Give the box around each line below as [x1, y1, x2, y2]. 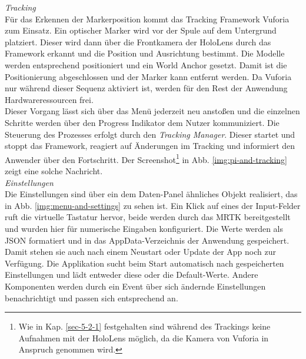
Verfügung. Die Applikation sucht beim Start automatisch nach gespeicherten [5, 257, 284, 269]
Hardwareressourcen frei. [5, 93, 94, 105]
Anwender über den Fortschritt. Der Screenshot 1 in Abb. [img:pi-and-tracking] [5, 151, 287, 165]
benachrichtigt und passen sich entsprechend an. [5, 291, 178, 304]
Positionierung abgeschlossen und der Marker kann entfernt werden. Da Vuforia [5, 70, 292, 82]
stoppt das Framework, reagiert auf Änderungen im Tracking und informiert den [5, 139, 295, 152]
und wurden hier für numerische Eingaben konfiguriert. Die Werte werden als [5, 222, 284, 234]
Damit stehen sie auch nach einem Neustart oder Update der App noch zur [5, 245, 277, 258]
